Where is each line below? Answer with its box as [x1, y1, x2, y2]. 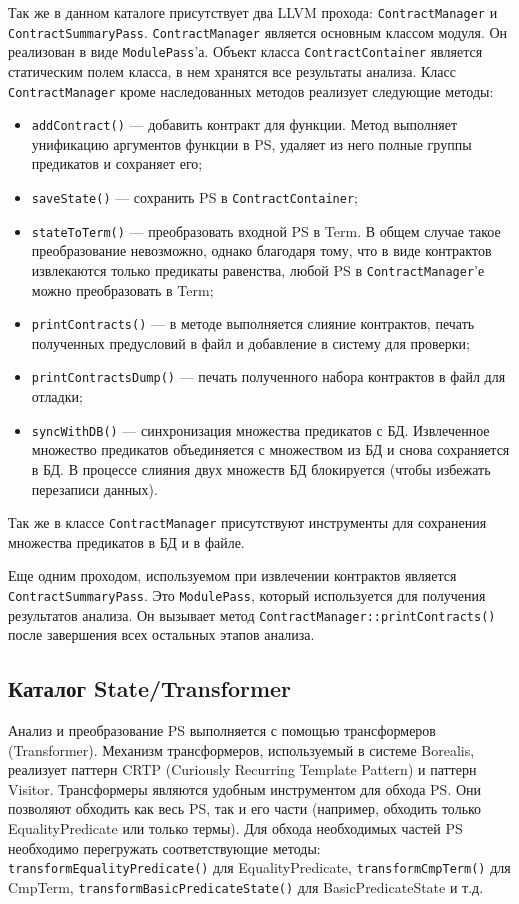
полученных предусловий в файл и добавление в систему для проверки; [31, 332, 470, 353]
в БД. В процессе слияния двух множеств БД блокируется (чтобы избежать [31, 458, 491, 479]
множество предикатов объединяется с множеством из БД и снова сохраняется [31, 439, 510, 460]
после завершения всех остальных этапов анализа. [8, 624, 315, 645]
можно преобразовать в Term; [31, 279, 214, 300]
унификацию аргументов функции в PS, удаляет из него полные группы [31, 133, 472, 154]
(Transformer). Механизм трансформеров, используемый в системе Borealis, [8, 739, 475, 760]
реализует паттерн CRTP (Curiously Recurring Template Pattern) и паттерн [8, 759, 477, 780]
